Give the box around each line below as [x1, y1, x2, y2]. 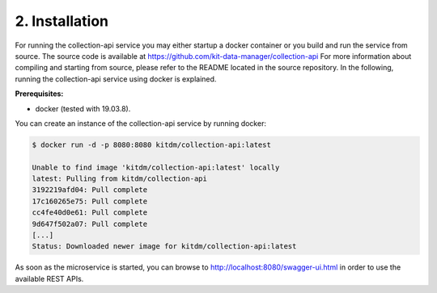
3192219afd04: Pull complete [32, 186, 148, 195]
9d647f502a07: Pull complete [32, 219, 148, 228]
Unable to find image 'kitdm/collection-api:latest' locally [32, 162, 280, 172]
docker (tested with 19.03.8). [35, 103, 131, 113]
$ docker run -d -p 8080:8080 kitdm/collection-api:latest [32, 140, 271, 149]
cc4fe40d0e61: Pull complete [32, 208, 148, 217]
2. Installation [15, 12, 109, 30]
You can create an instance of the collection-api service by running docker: [15, 118, 267, 128]
